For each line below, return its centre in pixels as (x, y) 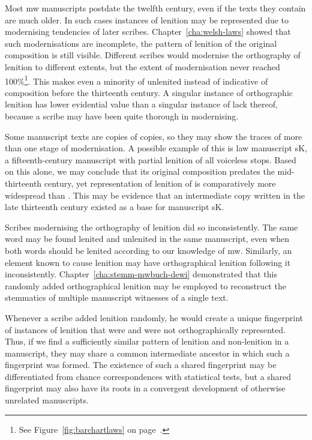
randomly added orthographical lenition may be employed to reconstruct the (145, 285)
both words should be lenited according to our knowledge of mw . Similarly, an (148, 250)
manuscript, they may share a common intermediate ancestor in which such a (147, 353)
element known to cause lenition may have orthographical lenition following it (148, 262)
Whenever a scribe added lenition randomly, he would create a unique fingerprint (154, 317)
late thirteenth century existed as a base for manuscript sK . (115, 207)
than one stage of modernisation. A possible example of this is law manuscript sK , (156, 148)
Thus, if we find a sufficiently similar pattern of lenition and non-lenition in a (147, 341)
